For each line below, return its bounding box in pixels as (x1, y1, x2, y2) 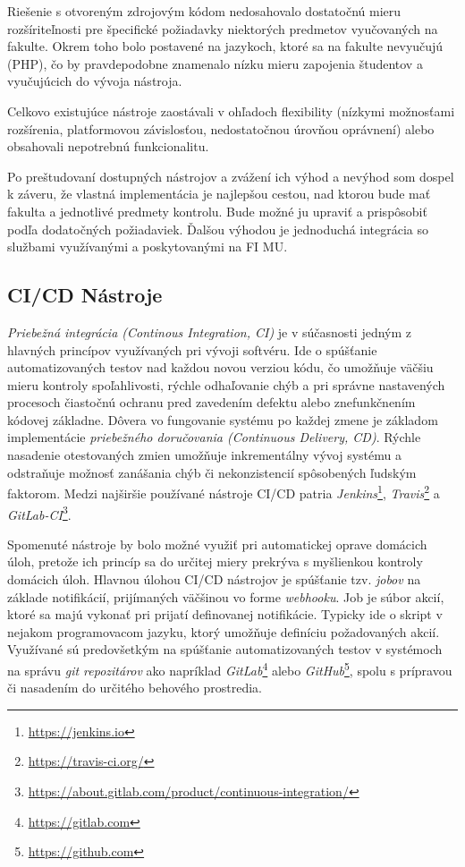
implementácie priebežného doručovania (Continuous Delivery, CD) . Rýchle (7, 428, 421, 446)
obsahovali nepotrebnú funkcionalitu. (7, 137, 209, 156)
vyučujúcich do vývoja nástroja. (7, 72, 182, 90)
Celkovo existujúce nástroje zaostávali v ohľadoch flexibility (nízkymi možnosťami (7, 101, 455, 120)
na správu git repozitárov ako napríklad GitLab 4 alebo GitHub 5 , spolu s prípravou (7, 658, 452, 679)
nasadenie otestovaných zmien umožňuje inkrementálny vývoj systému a (7, 446, 402, 464)
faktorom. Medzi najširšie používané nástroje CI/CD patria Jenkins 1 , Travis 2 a (7, 481, 440, 502)
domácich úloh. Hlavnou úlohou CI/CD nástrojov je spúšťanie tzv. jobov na (7, 569, 421, 588)
